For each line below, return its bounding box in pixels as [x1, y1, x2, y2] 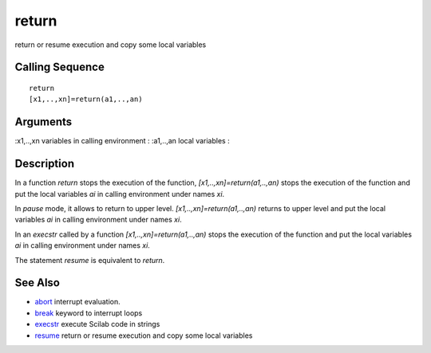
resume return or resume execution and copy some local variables [34, 331, 253, 340]
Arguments [14, 116, 73, 129]
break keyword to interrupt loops [34, 308, 143, 318]
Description [14, 157, 75, 171]
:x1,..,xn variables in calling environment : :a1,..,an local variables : [14, 136, 231, 146]
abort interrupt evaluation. [34, 297, 121, 307]
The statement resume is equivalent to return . [14, 255, 165, 265]
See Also [14, 276, 60, 290]
